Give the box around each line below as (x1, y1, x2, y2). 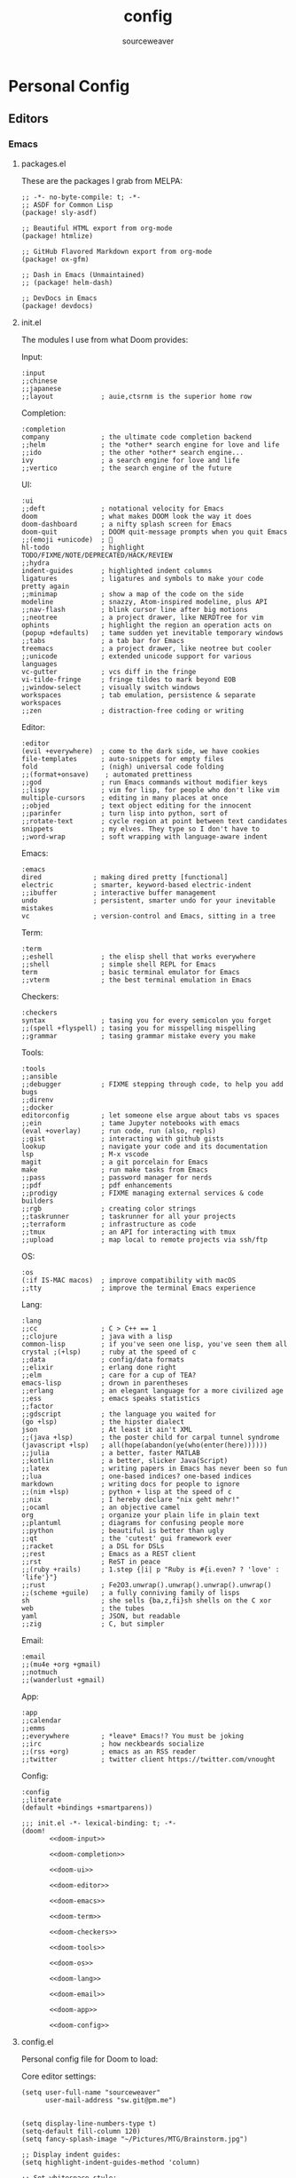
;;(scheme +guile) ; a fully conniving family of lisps (20, 1588, 240, 1597)
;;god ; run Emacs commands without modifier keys (20, 777, 268, 787)
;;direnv (20, 1095, 54, 1104)
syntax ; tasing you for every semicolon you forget (20, 1015, 272, 1025)
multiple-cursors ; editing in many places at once (20, 793, 229, 802)
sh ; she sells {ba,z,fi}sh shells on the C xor (20, 1596, 272, 1605)
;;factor (20, 1402, 54, 1411)
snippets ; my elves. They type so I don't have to (20, 824, 261, 833)
